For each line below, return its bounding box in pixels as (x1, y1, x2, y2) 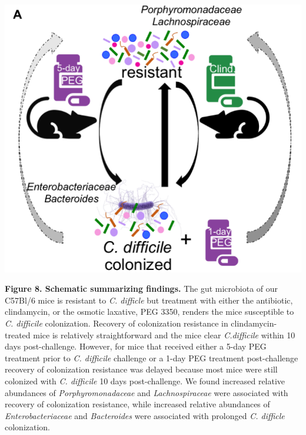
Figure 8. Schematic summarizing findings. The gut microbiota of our (5, 282, 278, 295)
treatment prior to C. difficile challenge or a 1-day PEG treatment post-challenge (5, 351, 298, 364)
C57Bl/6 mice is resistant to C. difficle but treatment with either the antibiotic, (5, 294, 293, 306)
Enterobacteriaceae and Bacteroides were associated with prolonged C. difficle (5, 409, 285, 421)
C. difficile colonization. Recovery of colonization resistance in (5, 317, 228, 329)
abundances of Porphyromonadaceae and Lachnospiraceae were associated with (5, 386, 288, 398)
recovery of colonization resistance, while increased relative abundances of (5, 398, 270, 410)
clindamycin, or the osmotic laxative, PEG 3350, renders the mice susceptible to (5, 305, 294, 318)
